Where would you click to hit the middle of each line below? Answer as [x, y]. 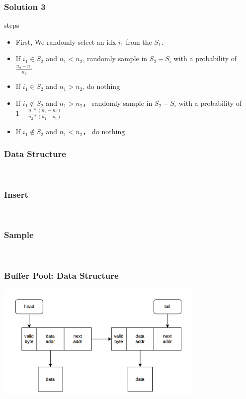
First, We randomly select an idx [66, 41]
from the [139, 41]
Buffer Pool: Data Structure [61, 276]
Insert [16, 194]
